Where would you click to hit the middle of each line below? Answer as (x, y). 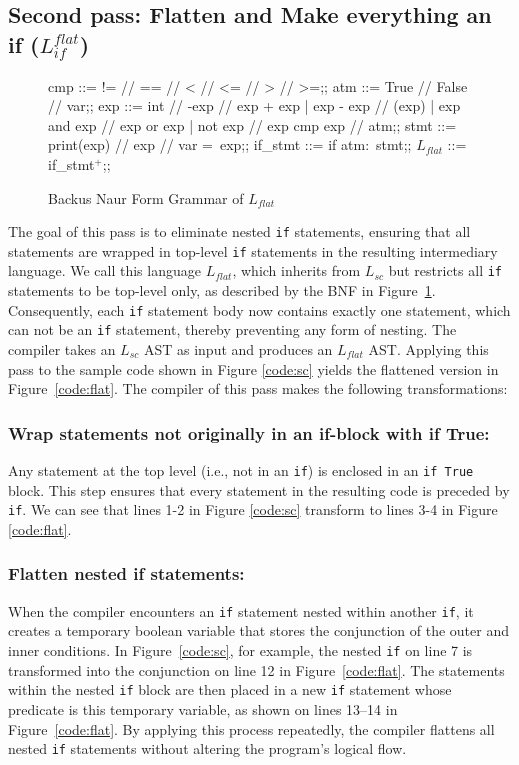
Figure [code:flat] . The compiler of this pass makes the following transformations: (258, 388)
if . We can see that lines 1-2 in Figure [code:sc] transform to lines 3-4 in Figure (253, 509)
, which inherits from (296, 270)
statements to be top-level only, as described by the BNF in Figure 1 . (222, 290)
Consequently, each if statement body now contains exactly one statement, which (259, 309)
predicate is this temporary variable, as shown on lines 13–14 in (203, 708)
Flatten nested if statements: (126, 573)
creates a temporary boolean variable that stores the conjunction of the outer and (258, 630)
